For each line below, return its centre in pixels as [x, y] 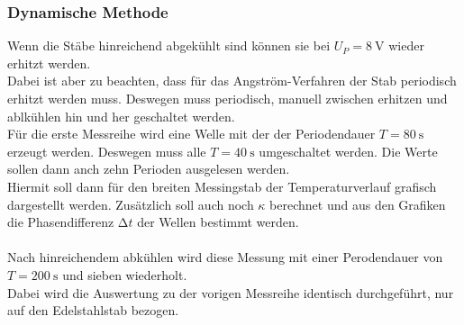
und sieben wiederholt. [125, 274]
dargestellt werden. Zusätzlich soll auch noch [131, 204]
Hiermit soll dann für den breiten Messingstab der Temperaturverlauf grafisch [222, 186]
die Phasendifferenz [61, 222]
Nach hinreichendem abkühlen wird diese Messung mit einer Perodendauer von [225, 257]
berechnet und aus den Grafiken [358, 204]
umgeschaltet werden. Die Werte [348, 151]
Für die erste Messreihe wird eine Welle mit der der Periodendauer [191, 134]
